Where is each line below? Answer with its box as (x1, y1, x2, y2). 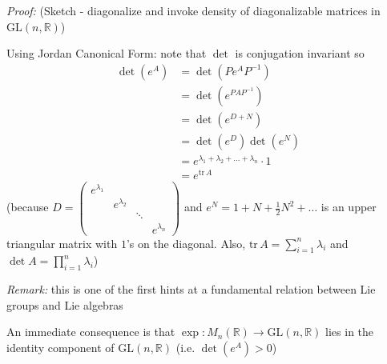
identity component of (6, 338, 115, 355)
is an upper (320, 198, 377, 215)
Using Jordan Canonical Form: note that (6, 45, 207, 62)
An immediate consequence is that (6, 323, 175, 340)
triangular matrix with (6, 234, 118, 251)
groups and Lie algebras (6, 296, 123, 313)
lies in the (325, 323, 374, 340)
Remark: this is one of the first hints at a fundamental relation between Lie (6, 281, 376, 298)
